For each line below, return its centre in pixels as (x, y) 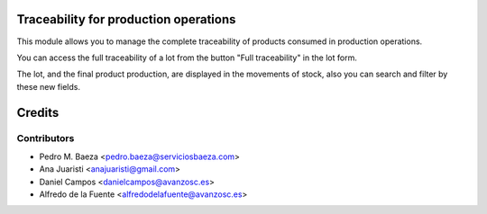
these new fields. (49, 86)
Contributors (46, 138)
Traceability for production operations (126, 19)
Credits (38, 112)
